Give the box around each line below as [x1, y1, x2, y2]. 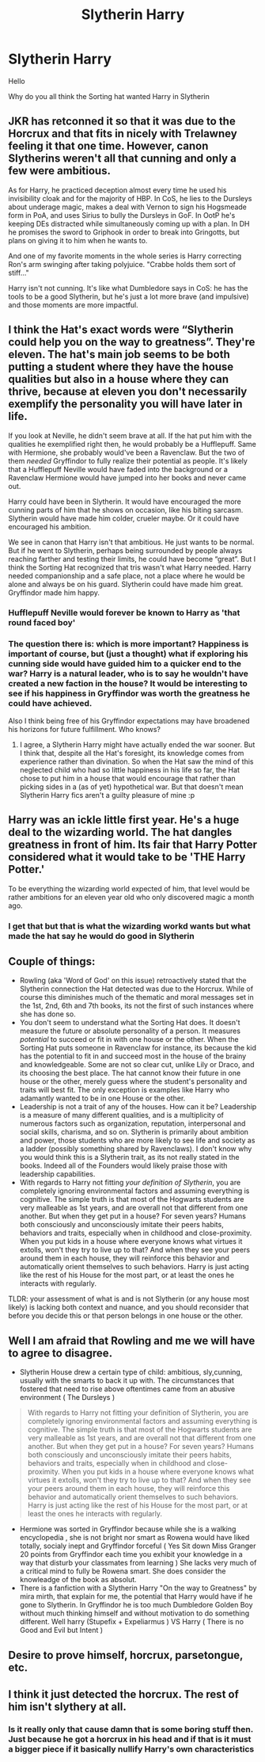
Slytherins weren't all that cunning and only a [8, 152, 237, 166]
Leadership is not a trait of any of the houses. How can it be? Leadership [19, 1102, 257, 1112]
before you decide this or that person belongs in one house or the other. [8, 1311, 244, 1321]
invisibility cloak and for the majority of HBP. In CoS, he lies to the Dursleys [8, 193, 252, 203]
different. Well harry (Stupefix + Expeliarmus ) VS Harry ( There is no [19, 1617, 244, 1627]
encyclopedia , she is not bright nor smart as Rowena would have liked [19, 1533, 250, 1543]
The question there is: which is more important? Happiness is [8, 639, 249, 650]
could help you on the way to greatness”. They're [8, 335, 256, 349]
